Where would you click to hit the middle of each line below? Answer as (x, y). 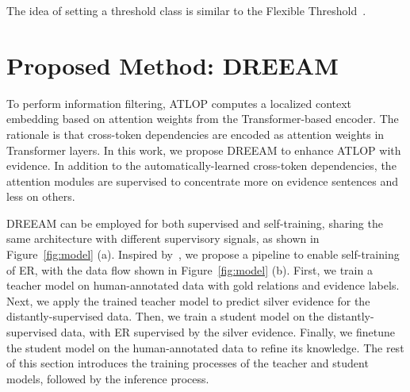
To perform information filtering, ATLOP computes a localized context (179, 103)
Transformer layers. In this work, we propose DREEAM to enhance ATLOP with (204, 150)
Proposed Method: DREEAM (172, 65)
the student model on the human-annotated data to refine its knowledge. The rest (205, 347)
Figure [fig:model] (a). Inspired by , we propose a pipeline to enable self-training (203, 254)
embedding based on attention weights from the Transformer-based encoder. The (203, 119)
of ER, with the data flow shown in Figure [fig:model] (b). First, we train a (190, 269)
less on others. (41, 196)
